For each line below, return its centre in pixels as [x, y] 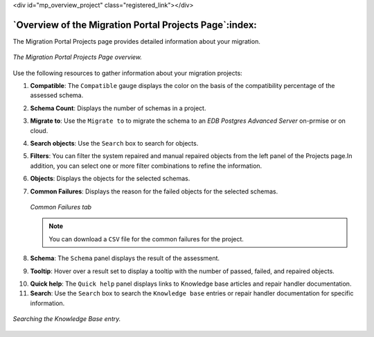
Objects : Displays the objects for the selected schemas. [110, 179]
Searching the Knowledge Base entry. [67, 319]
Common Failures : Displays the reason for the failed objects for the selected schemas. [154, 191]
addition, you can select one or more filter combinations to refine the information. [146, 166]
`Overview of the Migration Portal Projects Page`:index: [135, 25]
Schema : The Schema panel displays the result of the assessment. [125, 258]
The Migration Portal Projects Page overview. [77, 57]
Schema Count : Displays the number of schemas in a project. [118, 108]
